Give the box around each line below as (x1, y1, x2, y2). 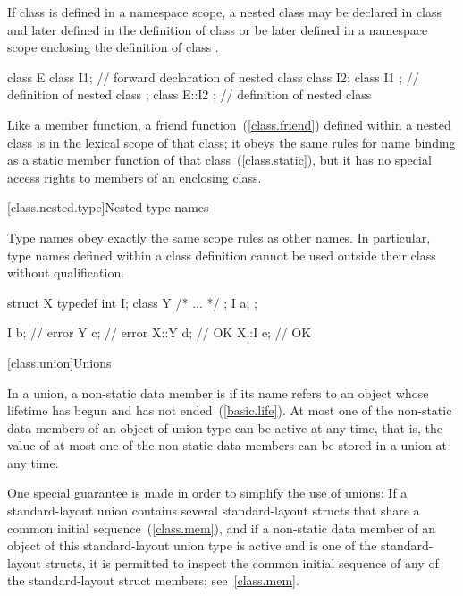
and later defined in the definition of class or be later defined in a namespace (7, 20, 428, 38)
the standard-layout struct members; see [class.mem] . (7, 571, 299, 590)
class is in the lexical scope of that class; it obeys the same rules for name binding (7, 132, 456, 151)
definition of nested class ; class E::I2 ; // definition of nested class (7, 85, 372, 104)
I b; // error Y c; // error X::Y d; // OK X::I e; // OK (7, 323, 312, 342)
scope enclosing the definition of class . (7, 38, 219, 56)
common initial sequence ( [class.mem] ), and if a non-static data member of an (7, 518, 436, 537)
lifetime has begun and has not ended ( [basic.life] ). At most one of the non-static (7, 401, 452, 420)
